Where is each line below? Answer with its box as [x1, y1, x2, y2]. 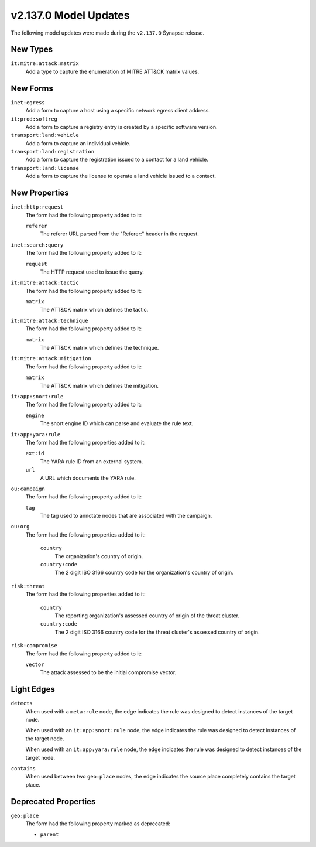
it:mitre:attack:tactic [11, 279, 79, 286]
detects [11, 700, 33, 707]
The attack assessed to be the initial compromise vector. [40, 669, 177, 676]
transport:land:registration [11, 148, 95, 155]
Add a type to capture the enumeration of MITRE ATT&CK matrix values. [25, 68, 200, 75]
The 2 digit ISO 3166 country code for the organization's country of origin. [54, 569, 233, 576]
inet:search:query [11, 241, 64, 248]
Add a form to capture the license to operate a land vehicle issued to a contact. [25, 173, 217, 180]
